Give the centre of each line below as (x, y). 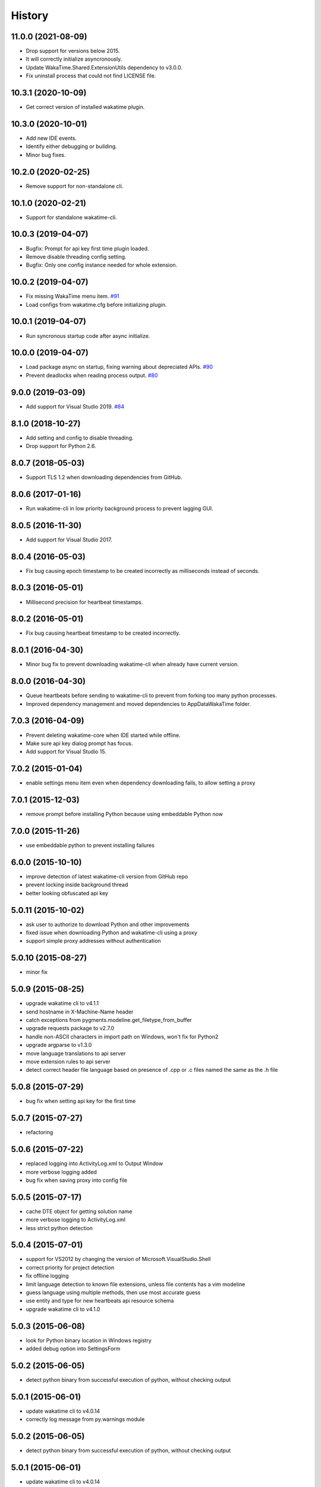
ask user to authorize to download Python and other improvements (108, 924)
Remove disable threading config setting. (76, 256)
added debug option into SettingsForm (73, 1349)
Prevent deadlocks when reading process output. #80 (92, 375)
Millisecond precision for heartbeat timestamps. (84, 602)
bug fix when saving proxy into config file (77, 1180)
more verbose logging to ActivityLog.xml (76, 1220)
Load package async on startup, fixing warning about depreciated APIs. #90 (119, 367)
